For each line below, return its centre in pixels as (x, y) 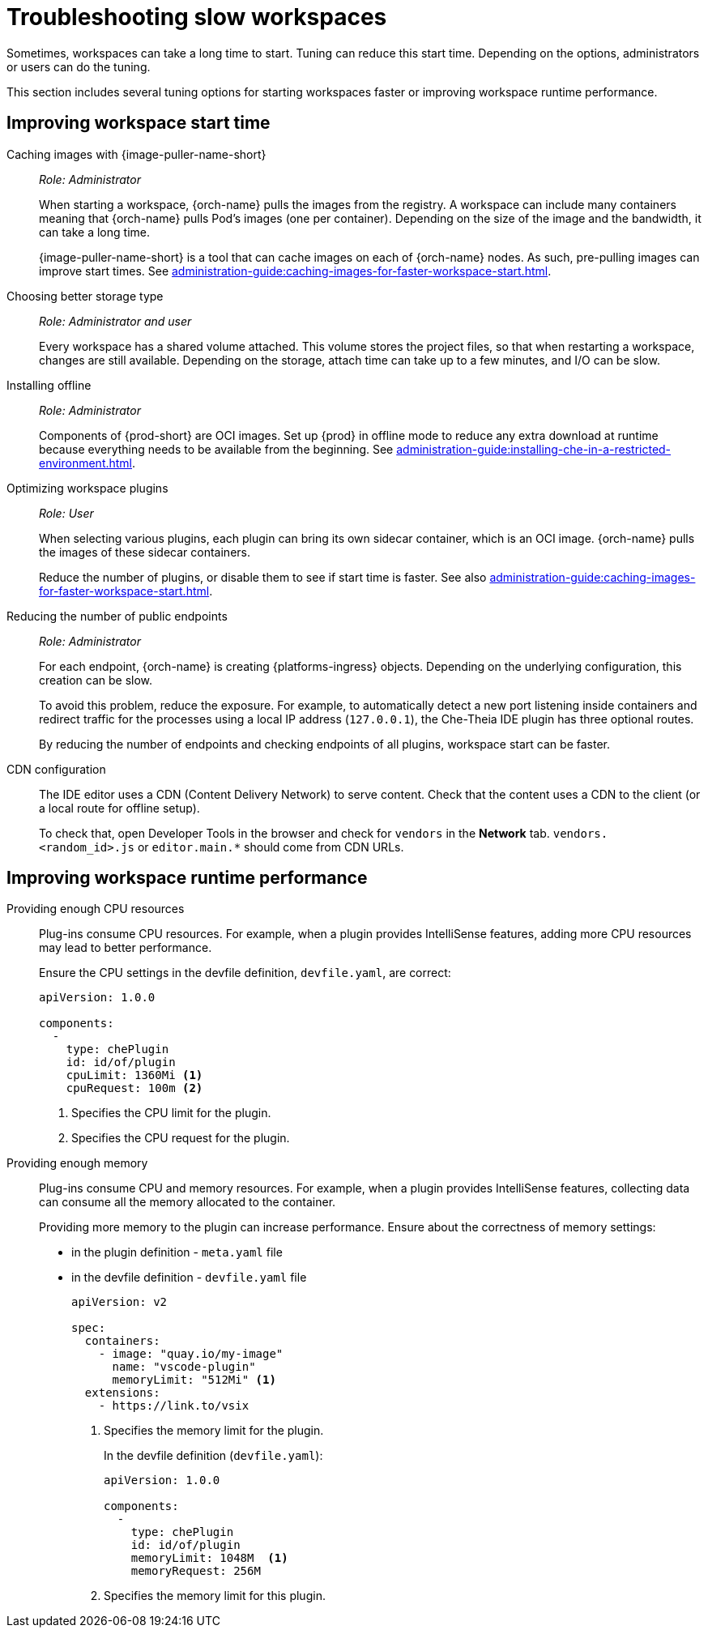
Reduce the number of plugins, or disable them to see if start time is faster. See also (263, 577)
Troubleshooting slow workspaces (197, 17)
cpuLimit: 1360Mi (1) (134, 1075)
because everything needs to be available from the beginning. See (216, 449)
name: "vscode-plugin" (184, 1367)
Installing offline (49, 385)
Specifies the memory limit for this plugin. (215, 1596)
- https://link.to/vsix (174, 1406)
